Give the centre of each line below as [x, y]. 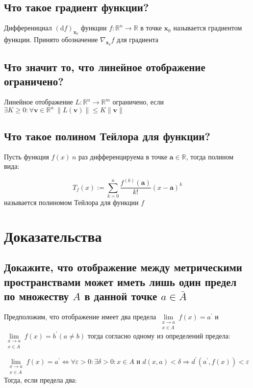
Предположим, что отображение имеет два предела [80, 316]
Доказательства [53, 236]
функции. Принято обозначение [51, 39]
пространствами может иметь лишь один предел [120, 281]
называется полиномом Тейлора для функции [71, 202]
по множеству [37, 296]
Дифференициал [28, 28]
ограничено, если [138, 102]
